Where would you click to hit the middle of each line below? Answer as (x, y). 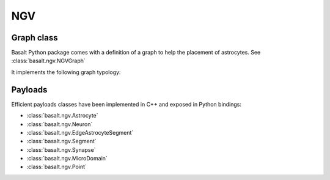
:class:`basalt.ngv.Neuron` (60, 124)
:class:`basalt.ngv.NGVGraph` (48, 61)
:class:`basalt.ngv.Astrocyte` (62, 116)
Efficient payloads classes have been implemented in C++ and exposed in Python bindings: (126, 104)
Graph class (35, 38)
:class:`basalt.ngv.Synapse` (61, 149)
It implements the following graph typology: (66, 72)
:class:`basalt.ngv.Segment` (62, 141)
